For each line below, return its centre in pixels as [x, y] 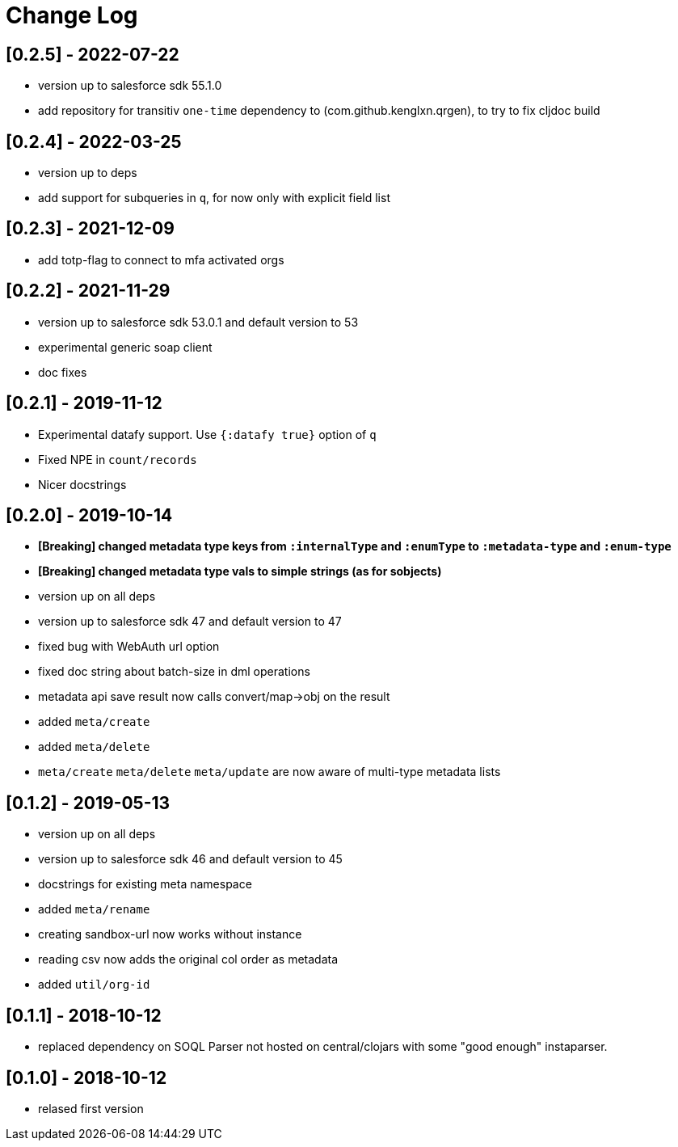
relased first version [91, 1108]
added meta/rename [94, 909]
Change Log [72, 15]
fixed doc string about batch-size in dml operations [174, 672]
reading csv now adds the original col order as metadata [188, 959]
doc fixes [63, 372]
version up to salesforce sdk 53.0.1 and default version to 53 [198, 322]
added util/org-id [94, 985]
